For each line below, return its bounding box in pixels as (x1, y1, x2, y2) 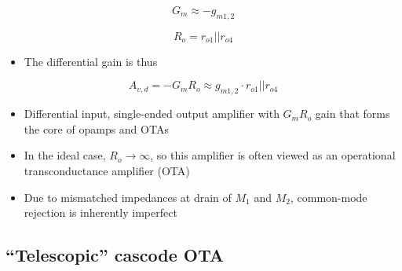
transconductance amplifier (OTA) (24, 162, 190, 178)
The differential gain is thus (24, 53, 158, 69)
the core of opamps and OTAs (24, 120, 169, 137)
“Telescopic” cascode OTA (5, 243, 225, 267)
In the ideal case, (24, 147, 106, 163)
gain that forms (315, 105, 390, 122)
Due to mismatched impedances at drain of (24, 189, 232, 205)
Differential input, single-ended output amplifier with (24, 105, 280, 122)
